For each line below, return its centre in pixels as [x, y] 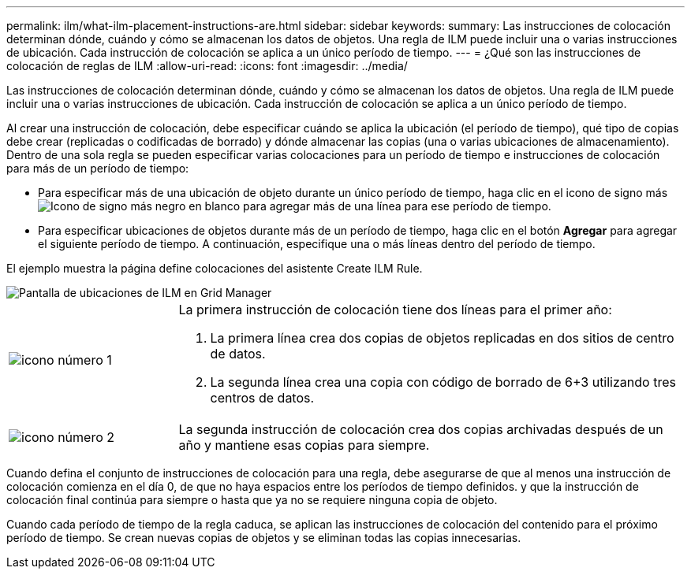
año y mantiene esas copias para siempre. [304, 445]
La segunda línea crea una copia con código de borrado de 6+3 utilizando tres [443, 382]
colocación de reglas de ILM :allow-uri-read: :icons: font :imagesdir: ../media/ [207, 66]
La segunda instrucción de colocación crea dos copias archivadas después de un [421, 429]
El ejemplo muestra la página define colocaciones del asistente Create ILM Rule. [215, 268]
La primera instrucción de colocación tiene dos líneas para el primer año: [395, 310]
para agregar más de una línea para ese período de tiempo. [397, 206]
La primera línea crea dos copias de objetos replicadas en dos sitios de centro [442, 338]
